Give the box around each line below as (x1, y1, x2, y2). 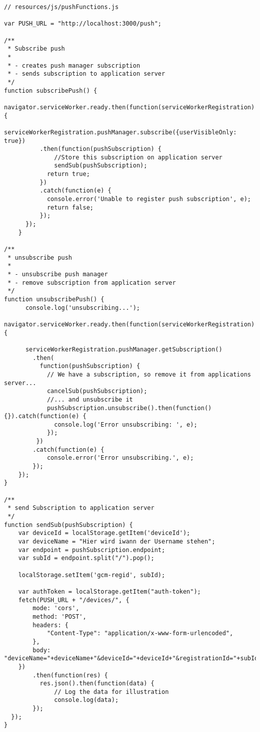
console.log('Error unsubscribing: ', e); (54, 421, 197, 428)
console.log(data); (54, 696, 119, 704)
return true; (46, 170, 90, 178)
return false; (46, 204, 93, 211)
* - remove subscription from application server (7, 279, 176, 286)
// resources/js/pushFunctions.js (4, 4, 119, 11)
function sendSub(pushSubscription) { (4, 521, 133, 528)
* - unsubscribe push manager (7, 271, 108, 278)
